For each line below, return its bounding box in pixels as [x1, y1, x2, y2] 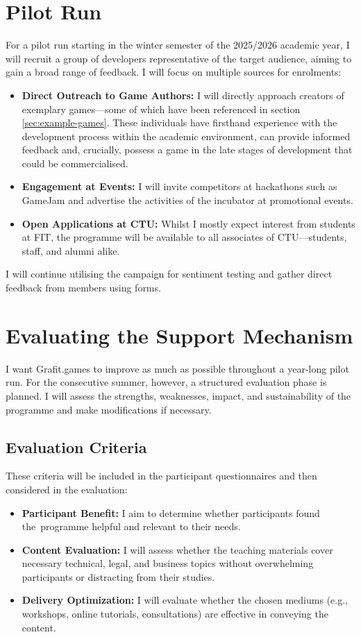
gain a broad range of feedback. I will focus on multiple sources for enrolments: [6, 65, 342, 79]
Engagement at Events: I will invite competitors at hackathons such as [22, 179, 337, 194]
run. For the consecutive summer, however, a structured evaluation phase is [6, 375, 327, 389]
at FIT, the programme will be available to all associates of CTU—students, [22, 230, 347, 244]
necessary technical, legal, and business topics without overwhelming [22, 556, 314, 570]
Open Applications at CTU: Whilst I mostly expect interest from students [22, 216, 355, 230]
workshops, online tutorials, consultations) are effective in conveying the [22, 606, 328, 621]
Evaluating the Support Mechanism [6, 321, 353, 349]
